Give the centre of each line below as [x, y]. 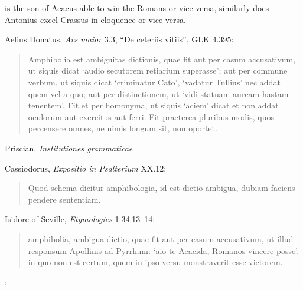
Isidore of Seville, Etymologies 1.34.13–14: [80, 219]
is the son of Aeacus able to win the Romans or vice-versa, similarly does [137, 8]
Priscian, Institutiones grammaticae [69, 148]
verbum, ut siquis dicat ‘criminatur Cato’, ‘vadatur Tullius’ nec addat [154, 82]
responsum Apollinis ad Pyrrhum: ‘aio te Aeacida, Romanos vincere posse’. [164, 250]
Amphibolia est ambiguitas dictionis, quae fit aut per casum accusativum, [162, 59]
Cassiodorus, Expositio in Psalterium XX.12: [86, 168]
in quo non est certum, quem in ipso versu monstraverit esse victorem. [155, 262]
